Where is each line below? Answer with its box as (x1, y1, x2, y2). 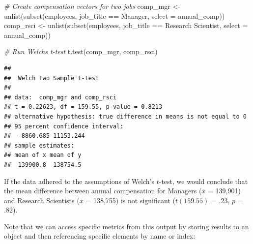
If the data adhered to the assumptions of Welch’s (4, 176, 155, 186)
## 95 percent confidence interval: (4, 122, 124, 130)
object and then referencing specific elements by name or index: (4, 231, 196, 241)
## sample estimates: (4, 142, 75, 149)
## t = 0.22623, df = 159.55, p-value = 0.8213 (4, 103, 163, 111)
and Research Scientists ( (4, 195, 80, 205)
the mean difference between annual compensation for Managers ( (4, 185, 202, 196)
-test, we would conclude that (159, 176, 248, 186)
